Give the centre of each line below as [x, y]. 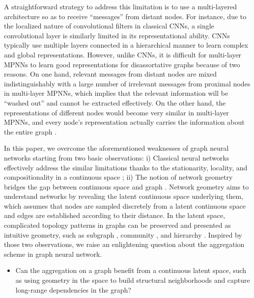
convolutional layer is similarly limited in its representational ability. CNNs [117, 35]
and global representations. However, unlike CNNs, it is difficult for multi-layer [123, 54]
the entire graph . [30, 131]
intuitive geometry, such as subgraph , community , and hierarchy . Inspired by [123, 234]
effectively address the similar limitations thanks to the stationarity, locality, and [126, 167]
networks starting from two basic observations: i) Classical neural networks [117, 157]
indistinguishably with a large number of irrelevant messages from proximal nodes [127, 83]
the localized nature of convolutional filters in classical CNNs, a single [109, 26]
